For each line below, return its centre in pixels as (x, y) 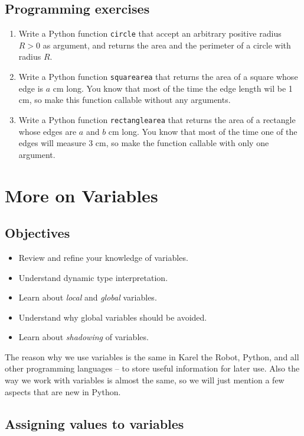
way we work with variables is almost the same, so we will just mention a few (145, 380)
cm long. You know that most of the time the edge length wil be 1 (173, 88)
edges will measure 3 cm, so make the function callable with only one (144, 143)
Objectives (37, 233)
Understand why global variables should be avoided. (113, 317)
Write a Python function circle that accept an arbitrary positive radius (150, 33)
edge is (31, 88)
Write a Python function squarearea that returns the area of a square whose (158, 77)
